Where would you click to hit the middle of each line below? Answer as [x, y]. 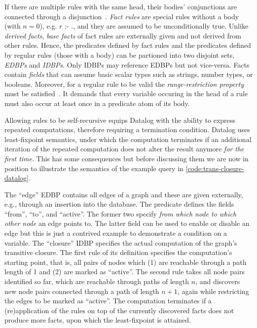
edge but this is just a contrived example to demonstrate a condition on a [116, 233]
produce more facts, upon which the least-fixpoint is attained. [98, 320]
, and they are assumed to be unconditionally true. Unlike [161, 26]
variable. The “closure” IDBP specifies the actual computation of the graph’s [121, 242]
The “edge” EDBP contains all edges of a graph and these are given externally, [124, 194]
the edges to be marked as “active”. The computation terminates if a [108, 301]
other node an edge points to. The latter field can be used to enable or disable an [127, 223]
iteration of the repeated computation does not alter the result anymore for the [124, 149]
